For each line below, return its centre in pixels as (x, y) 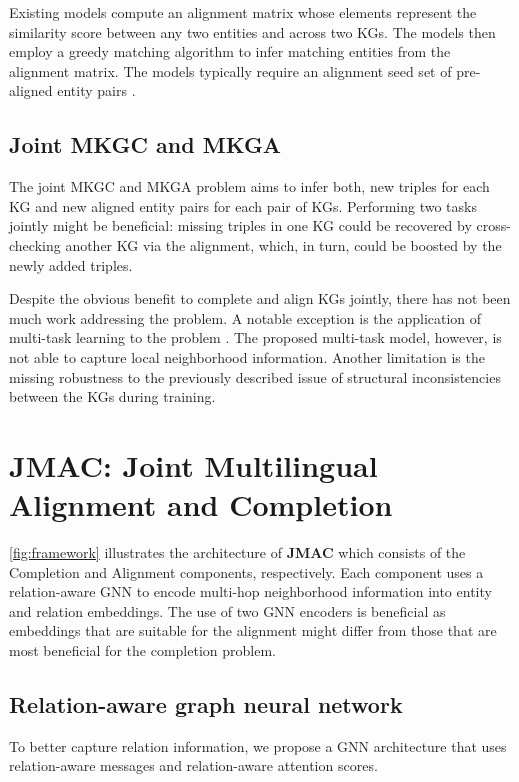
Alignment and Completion (201, 504)
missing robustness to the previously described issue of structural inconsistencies (255, 376)
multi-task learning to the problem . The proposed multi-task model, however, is (255, 337)
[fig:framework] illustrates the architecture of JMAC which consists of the (237, 552)
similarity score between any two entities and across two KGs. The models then (252, 31)
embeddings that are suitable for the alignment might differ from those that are (253, 630)
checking (35, 244)
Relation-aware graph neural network (206, 703)
